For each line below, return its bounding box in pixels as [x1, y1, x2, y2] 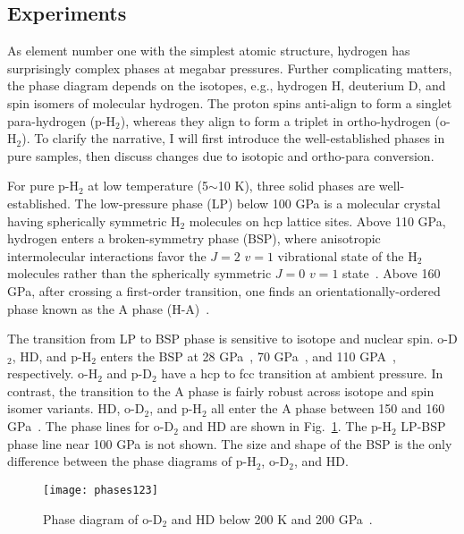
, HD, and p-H [12, 346, 92, 365]
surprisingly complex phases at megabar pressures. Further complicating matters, [7, 58, 452, 77]
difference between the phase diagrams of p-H [7, 452, 257, 470]
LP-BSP [401, 417, 446, 436]
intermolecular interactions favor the [7, 246, 207, 265]
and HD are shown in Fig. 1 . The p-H [182, 417, 392, 436]
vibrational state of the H [277, 246, 418, 265]
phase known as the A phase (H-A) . [7, 299, 210, 318]
